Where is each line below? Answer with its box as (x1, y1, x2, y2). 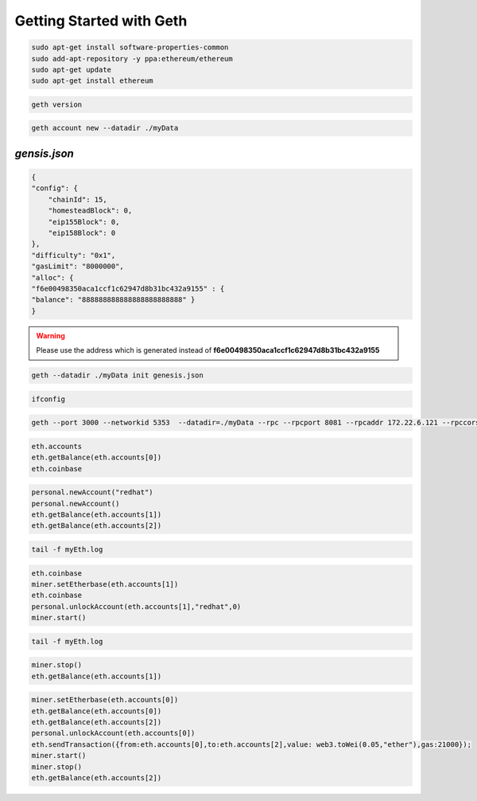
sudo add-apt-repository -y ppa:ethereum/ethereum (31, 54, 234, 63)
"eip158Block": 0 (48, 229, 116, 238)
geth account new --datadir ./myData (31, 123, 179, 133)
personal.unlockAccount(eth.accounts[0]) (31, 729, 196, 738)
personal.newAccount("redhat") (31, 488, 154, 497)
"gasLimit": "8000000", (31, 262, 125, 271)
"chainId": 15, (48, 195, 107, 204)
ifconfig (31, 394, 66, 404)
